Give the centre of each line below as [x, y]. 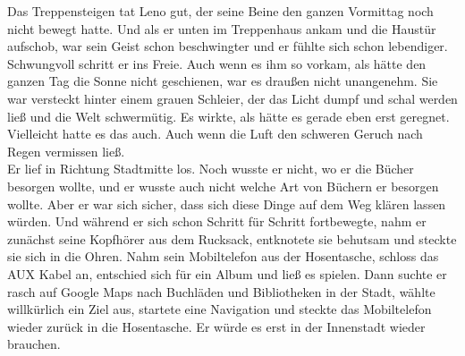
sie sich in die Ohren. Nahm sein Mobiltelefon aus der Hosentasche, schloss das [223, 256]
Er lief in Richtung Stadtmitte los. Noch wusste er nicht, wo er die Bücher [211, 169]
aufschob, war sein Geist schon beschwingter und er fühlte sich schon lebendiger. [228, 46]
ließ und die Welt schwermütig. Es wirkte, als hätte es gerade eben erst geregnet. [228, 116]
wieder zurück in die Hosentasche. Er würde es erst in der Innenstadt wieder [216, 326]
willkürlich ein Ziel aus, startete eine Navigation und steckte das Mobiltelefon [220, 309]
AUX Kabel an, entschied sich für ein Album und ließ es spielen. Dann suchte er [227, 273]
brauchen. [34, 344]
